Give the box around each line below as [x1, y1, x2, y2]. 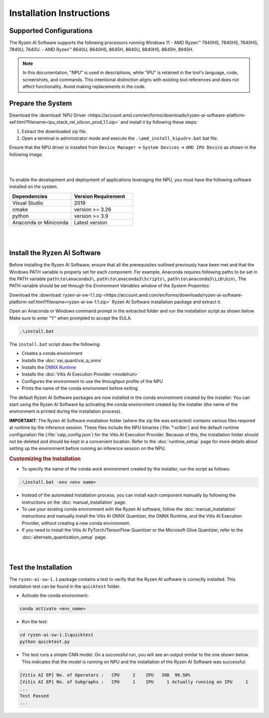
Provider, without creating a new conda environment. [21, 520, 131, 526]
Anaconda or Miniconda [12, 219, 69, 226]
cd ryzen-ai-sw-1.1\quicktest [19, 632, 94, 638]
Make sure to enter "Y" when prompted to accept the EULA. [9, 315, 132, 321]
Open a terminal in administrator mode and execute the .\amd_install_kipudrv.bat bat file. [21, 135, 219, 142]
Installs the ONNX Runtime [21, 364, 77, 370]
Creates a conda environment [21, 351, 83, 357]
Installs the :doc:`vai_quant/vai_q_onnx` [21, 357, 103, 363]
